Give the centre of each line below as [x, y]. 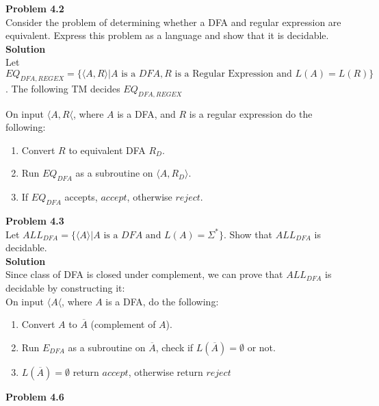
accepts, [81, 197]
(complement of [123, 324]
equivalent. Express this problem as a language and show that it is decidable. [167, 35]
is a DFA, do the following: [162, 301]
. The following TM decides [63, 88]
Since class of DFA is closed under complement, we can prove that [144, 274]
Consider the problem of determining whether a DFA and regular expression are [173, 22]
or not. [261, 347]
